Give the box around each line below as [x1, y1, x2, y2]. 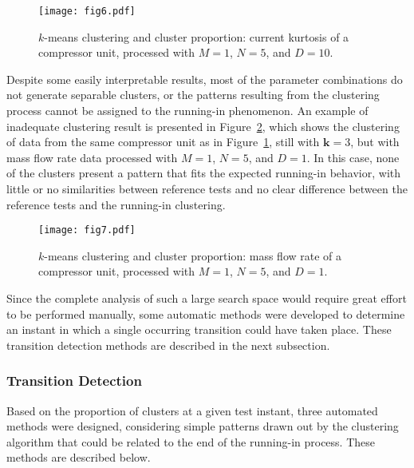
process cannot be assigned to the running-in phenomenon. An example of [6, 102, 369, 119]
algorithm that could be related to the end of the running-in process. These [6, 433, 376, 450]
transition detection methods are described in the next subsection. [6, 336, 330, 353]
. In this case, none [306, 149, 400, 165]
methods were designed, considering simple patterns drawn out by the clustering [6, 418, 399, 434]
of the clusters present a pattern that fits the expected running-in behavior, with [6, 165, 401, 181]
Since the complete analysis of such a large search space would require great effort [6, 290, 407, 307]
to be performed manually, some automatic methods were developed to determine [6, 305, 405, 322]
